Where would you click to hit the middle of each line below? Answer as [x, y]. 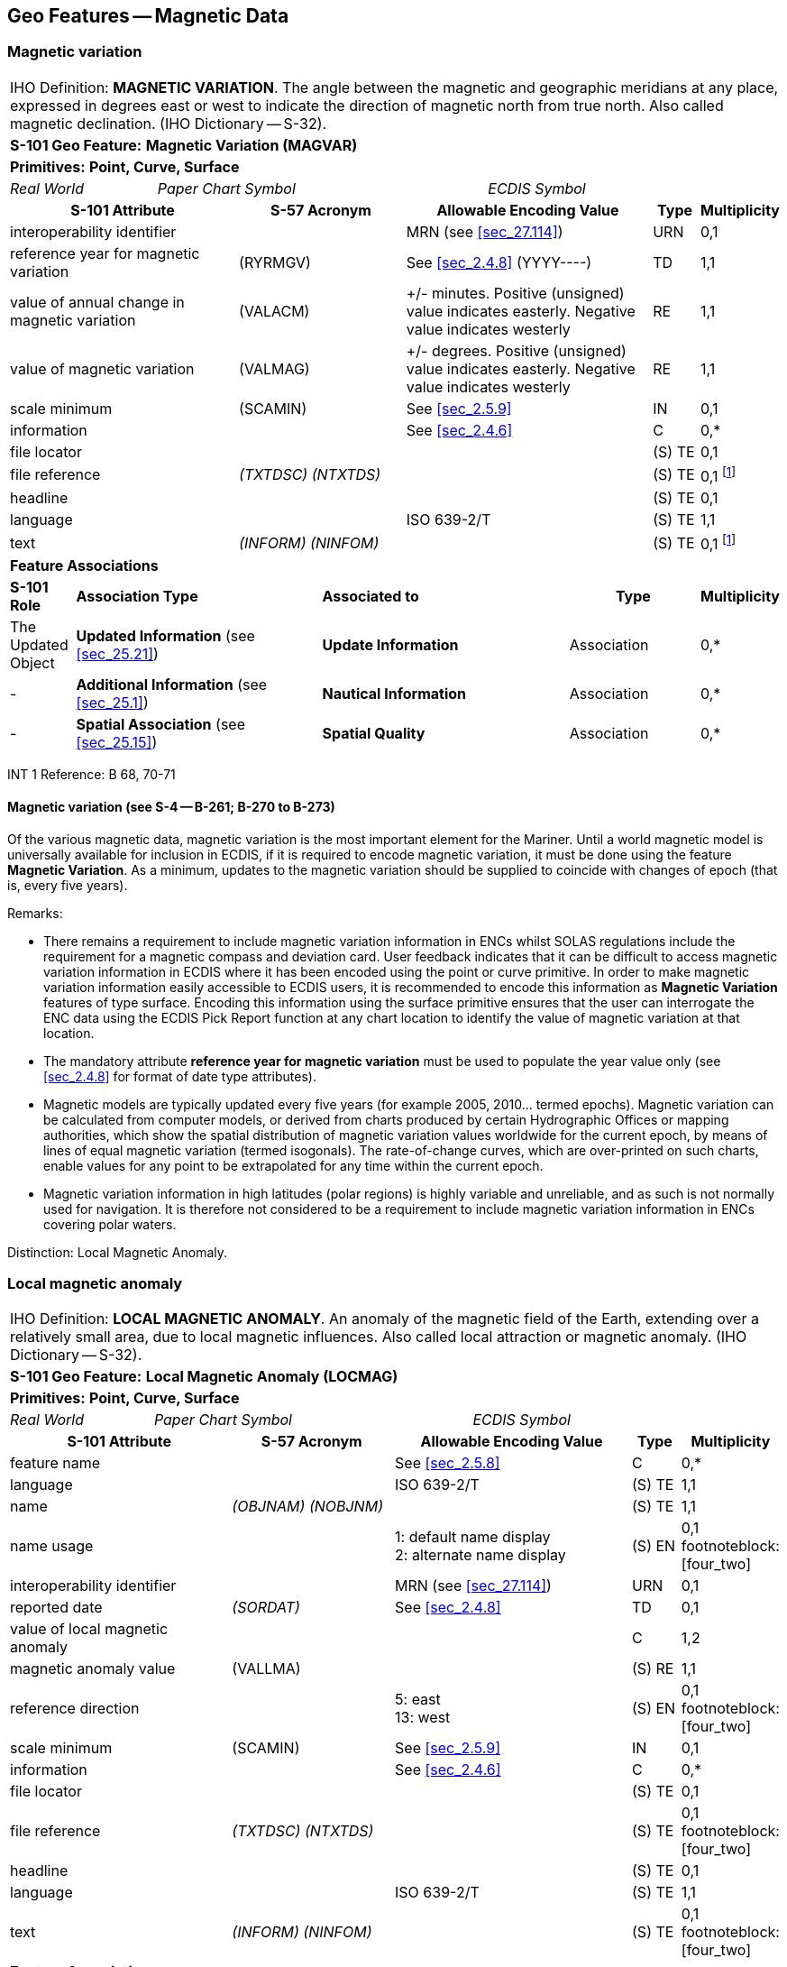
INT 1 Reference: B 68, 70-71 [92, 775]
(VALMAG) [275, 368]
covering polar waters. [110, 1224]
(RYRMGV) [275, 262]
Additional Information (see [172, 685]
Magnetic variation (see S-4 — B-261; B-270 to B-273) [171, 807]
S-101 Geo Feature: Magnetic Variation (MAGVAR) [184, 145]
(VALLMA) [266, 1669]
